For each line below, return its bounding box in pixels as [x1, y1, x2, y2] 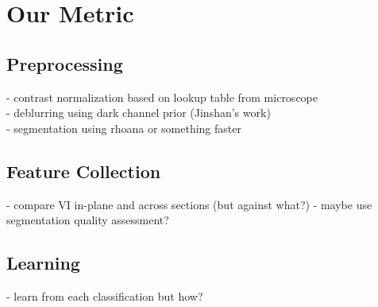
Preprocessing [6, 51, 123, 76]
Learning [6, 251, 80, 275]
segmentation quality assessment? [6, 212, 169, 228]
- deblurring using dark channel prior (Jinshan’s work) [6, 104, 271, 121]
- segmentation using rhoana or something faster [6, 119, 241, 136]
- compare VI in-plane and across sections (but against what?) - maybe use [6, 196, 372, 212]
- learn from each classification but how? [6, 287, 203, 304]
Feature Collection [6, 158, 161, 183]
